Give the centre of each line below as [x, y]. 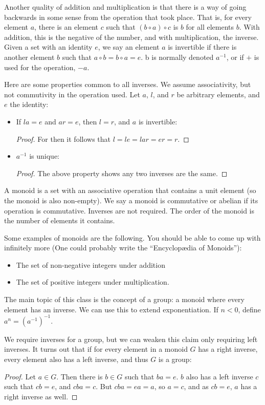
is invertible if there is [202, 47]
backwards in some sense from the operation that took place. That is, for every [128, 17]
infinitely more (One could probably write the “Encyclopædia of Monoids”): [123, 248]
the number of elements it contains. [60, 220]
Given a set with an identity [48, 47]
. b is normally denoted [177, 57]
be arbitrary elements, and [218, 94]
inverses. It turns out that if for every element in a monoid [96, 349]
